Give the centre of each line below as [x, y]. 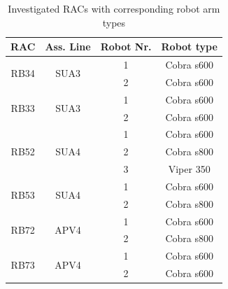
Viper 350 [189, 169]
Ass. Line [68, 47]
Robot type [189, 47]
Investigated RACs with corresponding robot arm [114, 8]
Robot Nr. [126, 47]
